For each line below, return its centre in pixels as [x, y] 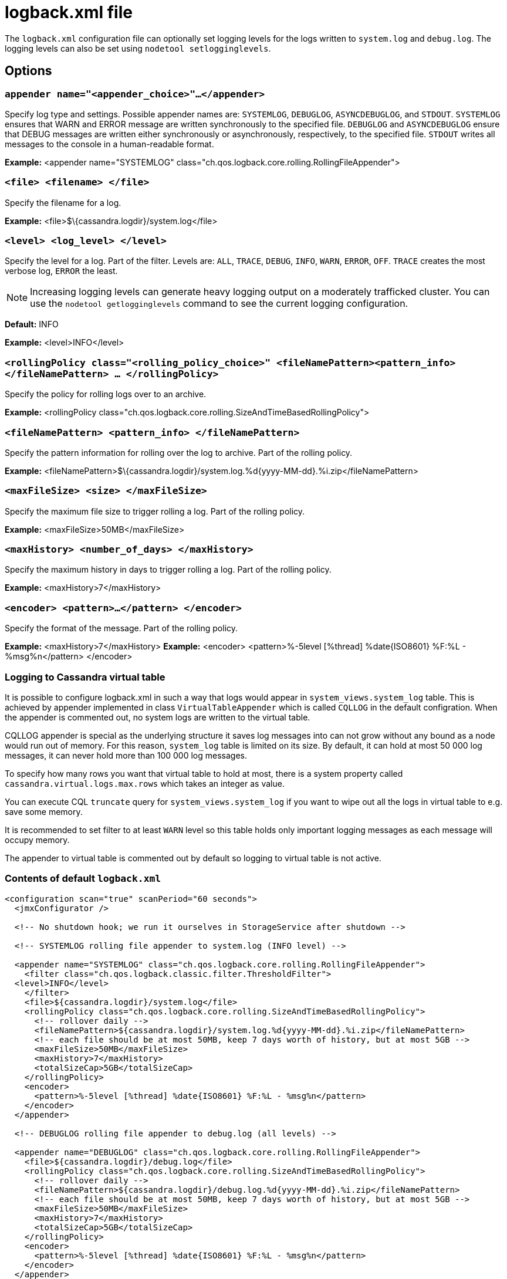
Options [28, 71]
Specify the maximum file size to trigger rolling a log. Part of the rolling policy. [155, 511]
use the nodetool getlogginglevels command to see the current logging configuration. [219, 304]
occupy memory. [37, 840]
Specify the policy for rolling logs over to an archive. [106, 394]
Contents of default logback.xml [83, 879]
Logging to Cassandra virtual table [85, 677]
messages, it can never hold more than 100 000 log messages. [126, 755]
